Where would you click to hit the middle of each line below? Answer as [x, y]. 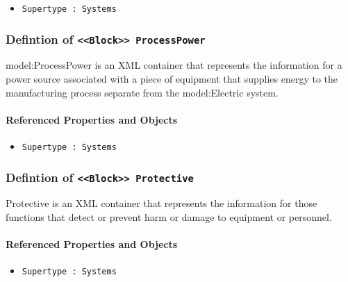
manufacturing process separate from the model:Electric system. [142, 92]
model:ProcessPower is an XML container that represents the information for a [174, 65]
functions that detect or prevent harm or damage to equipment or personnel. [169, 217]
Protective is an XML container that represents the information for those [161, 203]
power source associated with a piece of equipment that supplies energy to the [172, 79]
